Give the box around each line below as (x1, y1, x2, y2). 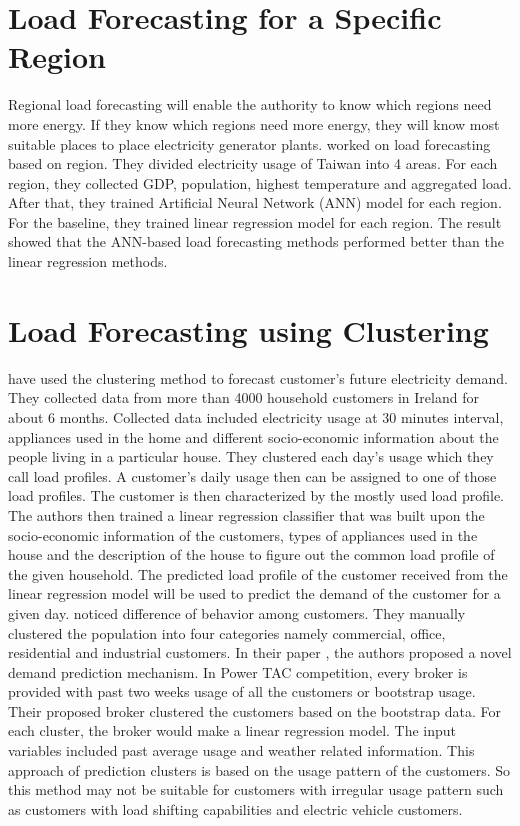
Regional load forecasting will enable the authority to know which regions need (8, 94, 492, 115)
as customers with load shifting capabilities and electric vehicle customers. (8, 798, 463, 819)
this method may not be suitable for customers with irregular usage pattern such (8, 779, 504, 800)
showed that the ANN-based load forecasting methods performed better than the (8, 231, 504, 252)
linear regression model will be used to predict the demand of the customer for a (8, 583, 501, 604)
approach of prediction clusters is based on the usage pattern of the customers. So (8, 759, 510, 780)
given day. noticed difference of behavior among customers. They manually (8, 602, 466, 623)
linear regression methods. (8, 251, 168, 272)
